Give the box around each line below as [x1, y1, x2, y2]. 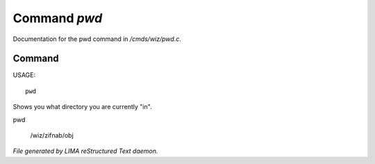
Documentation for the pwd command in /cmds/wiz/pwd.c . [12, 35, 182, 43]
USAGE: [12, 71, 36, 79]
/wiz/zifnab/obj [30, 131, 74, 140]
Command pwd [12, 10, 103, 26]
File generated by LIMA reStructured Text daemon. [12, 147, 158, 156]
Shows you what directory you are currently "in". [12, 103, 152, 111]
